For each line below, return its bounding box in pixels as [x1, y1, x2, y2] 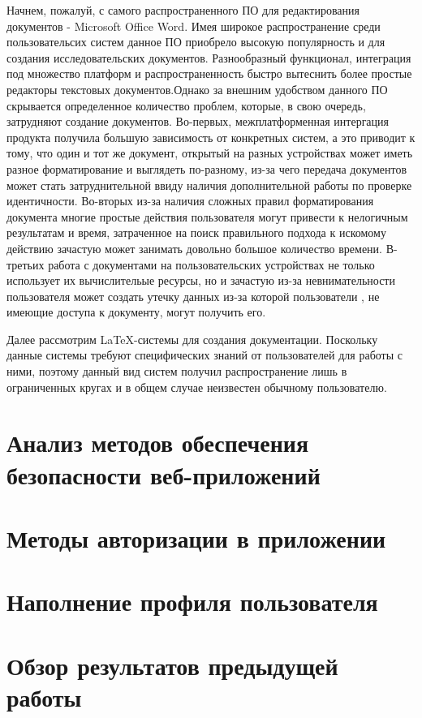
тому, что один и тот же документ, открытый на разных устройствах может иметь [6, 144, 413, 161]
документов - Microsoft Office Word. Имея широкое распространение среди [6, 17, 381, 34]
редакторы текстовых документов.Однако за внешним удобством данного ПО [6, 80, 388, 97]
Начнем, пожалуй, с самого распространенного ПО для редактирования [6, 2, 360, 18]
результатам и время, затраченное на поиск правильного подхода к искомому [6, 224, 386, 241]
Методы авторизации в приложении [6, 522, 386, 554]
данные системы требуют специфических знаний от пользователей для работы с [6, 346, 403, 363]
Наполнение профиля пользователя [6, 585, 378, 618]
